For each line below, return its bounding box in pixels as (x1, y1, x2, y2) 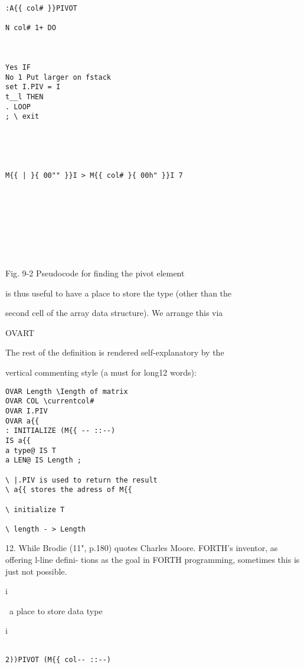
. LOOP (5, 102, 31, 111)
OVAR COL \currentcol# (5, 397, 94, 406)
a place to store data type (9, 604, 103, 617)
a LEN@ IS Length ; (5, 456, 81, 465)
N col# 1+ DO (5, 24, 56, 32)
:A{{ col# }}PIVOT (5, 4, 77, 12)
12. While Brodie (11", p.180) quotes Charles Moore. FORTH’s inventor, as (5, 542, 278, 554)
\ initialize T (5, 505, 65, 514)
